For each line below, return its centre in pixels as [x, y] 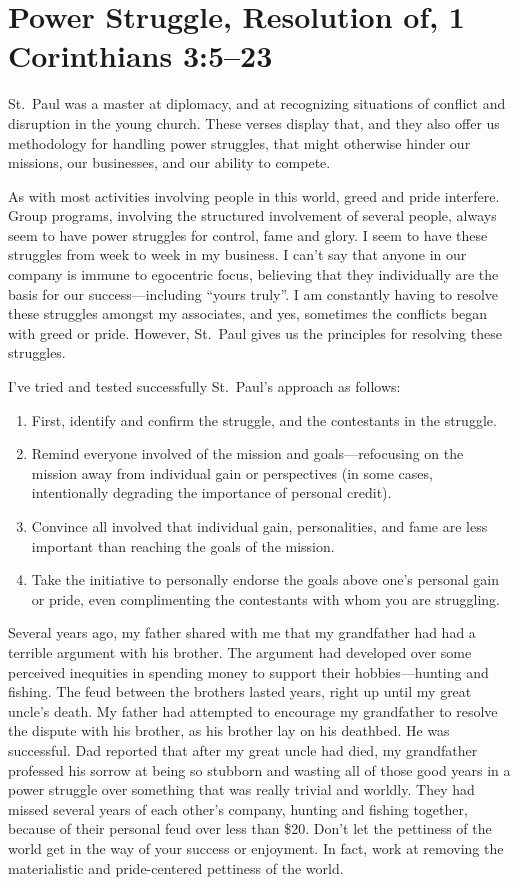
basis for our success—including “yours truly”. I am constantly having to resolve [253, 293]
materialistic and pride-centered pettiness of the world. [176, 867]
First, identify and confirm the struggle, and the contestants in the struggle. [264, 419]
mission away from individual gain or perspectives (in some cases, [232, 472]
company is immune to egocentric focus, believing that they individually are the [253, 274]
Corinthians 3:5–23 [140, 55]
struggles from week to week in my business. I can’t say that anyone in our [237, 254]
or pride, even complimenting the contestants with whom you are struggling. [266, 598]
